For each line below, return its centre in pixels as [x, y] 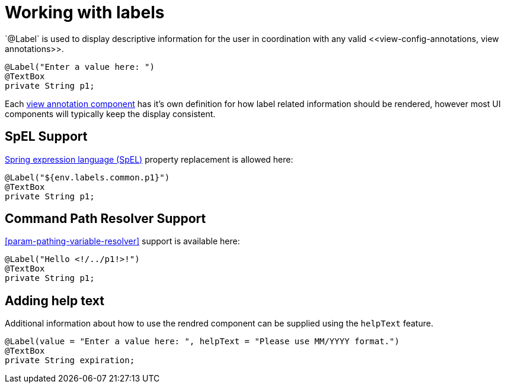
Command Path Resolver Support [106, 219]
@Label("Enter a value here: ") [80, 67]
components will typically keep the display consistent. [110, 114]
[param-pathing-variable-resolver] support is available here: [122, 241]
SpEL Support [46, 137]
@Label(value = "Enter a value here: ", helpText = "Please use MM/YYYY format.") [202, 342]
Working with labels [85, 12]
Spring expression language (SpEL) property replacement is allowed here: [149, 159]
